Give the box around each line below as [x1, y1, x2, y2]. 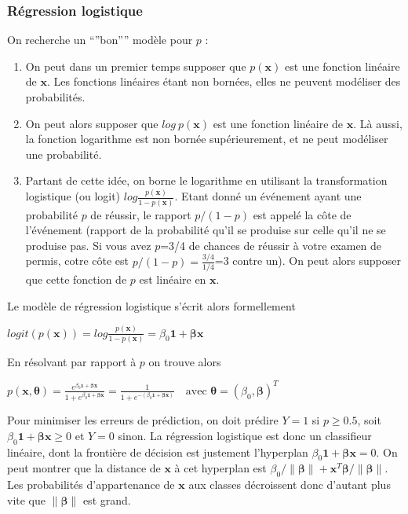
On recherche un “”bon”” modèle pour [7, 31, 193, 48]
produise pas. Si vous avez [25, 237, 151, 253]
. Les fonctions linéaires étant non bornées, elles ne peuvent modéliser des [46, 73, 401, 90]
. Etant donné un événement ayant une [174, 188, 362, 204]
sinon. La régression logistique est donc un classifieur [118, 427, 372, 443]
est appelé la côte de [253, 206, 352, 222]
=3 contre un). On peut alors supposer [214, 252, 401, 269]
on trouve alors [148, 353, 221, 369]
